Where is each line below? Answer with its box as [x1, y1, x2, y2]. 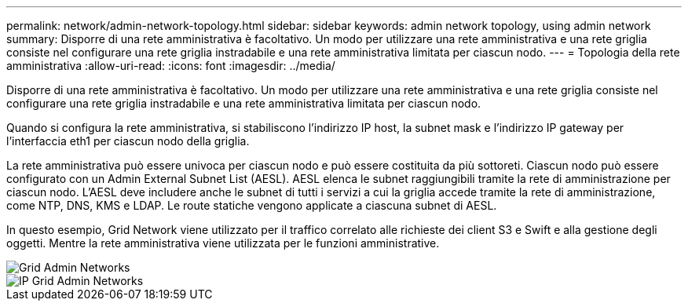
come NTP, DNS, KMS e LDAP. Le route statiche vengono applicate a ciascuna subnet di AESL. [6, 199, 497, 212]
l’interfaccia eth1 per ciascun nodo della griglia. [6, 134, 250, 148]
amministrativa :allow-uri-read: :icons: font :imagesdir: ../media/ [6, 59, 335, 72]
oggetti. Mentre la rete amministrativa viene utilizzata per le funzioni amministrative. [6, 236, 440, 250]
